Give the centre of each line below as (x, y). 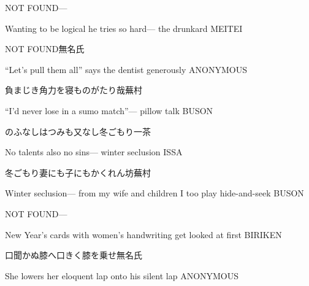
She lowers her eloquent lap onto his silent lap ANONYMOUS (122, 275)
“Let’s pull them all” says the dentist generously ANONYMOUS (126, 69)
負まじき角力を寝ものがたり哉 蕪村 (74, 90)
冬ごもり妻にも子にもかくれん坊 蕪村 (78, 172)
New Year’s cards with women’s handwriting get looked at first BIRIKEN (143, 234)
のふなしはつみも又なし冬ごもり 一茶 (78, 131)
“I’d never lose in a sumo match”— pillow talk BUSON (109, 110)
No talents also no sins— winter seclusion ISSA (94, 152)
